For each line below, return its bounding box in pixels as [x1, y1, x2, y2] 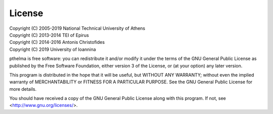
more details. [9, 86, 37, 92]
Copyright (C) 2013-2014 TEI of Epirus [9, 32, 89, 38]
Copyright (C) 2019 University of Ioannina [9, 46, 96, 52]
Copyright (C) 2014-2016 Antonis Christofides [9, 39, 105, 45]
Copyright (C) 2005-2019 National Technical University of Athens [9, 25, 146, 31]
